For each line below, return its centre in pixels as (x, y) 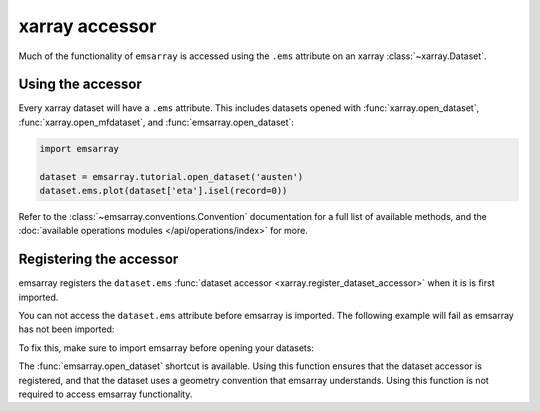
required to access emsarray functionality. (105, 394)
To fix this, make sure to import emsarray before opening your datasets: (166, 347)
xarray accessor (87, 26)
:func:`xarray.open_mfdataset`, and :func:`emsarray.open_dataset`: (156, 122)
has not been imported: (66, 329)
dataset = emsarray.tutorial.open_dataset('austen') (171, 176)
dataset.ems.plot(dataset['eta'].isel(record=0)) (163, 190)
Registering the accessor (98, 259)
